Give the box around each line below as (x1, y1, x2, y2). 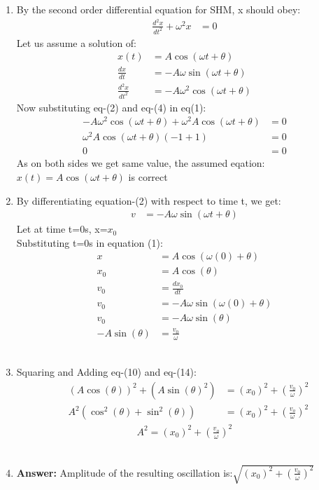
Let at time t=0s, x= (16, 222, 108, 236)
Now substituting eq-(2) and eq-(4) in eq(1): (16, 100, 206, 114)
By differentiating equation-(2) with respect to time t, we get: (16, 193, 281, 207)
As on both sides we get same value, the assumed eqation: (16, 156, 265, 170)
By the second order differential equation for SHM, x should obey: (16, 2, 301, 16)
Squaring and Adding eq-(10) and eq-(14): (16, 365, 197, 379)
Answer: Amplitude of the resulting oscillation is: (16, 465, 233, 479)
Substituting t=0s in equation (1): (16, 235, 163, 250)
